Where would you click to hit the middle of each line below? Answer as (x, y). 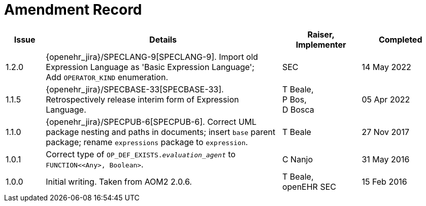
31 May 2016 (386, 159)
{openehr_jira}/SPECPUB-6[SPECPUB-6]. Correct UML (151, 122)
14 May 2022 (386, 67)
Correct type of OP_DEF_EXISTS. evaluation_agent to (141, 154)
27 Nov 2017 (385, 132)
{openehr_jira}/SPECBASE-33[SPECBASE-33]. (135, 89)
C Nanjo (298, 159)
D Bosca (298, 109)
